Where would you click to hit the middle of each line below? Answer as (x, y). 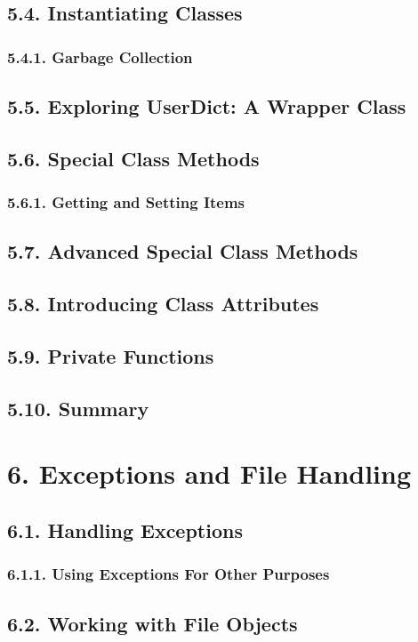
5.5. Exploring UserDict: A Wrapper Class (207, 106)
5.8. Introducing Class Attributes (163, 304)
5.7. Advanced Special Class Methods (183, 251)
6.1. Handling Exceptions (125, 530)
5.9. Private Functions (111, 355)
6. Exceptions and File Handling (209, 473)
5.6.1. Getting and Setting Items (126, 202)
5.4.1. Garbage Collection (100, 56)
